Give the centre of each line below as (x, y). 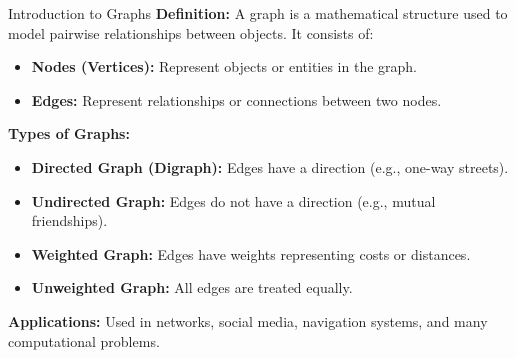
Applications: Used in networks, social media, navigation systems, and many (248, 320)
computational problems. (84, 340)
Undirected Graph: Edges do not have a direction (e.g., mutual (233, 200)
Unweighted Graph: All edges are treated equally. (192, 287)
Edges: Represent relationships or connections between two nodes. (236, 99)
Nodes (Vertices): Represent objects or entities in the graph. (224, 66)
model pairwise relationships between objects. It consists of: (191, 32)
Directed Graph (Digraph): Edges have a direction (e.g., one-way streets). (270, 166)
